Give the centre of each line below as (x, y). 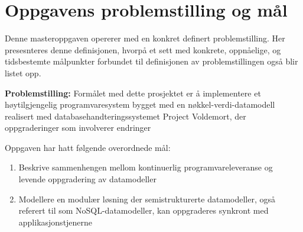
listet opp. (23, 72)
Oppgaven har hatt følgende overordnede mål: (88, 147)
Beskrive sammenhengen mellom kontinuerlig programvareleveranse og (146, 167)
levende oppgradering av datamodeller (87, 179)
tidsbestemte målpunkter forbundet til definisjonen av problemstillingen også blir (151, 61)
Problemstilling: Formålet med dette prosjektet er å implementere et (133, 93)
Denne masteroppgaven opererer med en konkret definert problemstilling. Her (145, 38)
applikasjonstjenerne (56, 222)
